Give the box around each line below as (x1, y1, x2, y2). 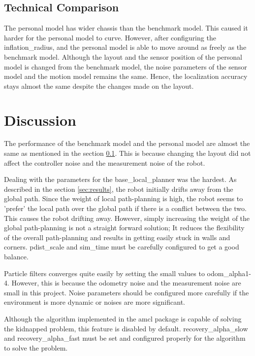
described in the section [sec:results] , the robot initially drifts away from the (4, 183, 233, 194)
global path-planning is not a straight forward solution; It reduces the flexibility (4, 222, 245, 233)
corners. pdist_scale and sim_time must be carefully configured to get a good (4, 242, 239, 252)
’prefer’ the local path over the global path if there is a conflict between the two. (4, 203, 247, 214)
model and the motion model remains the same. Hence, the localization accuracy (4, 71, 248, 81)
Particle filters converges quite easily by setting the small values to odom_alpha (4, 268, 246, 278)
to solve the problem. (4, 342, 68, 353)
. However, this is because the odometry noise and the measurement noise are (7, 278, 241, 288)
